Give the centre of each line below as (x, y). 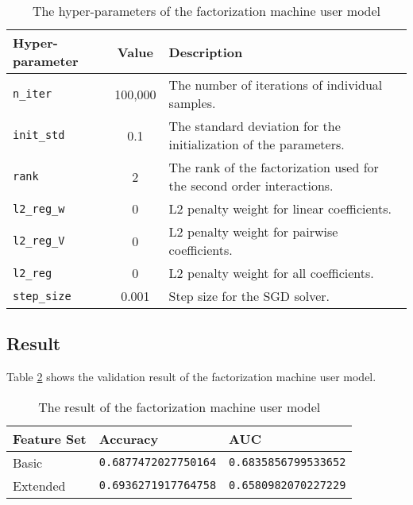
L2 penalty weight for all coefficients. (271, 273)
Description (206, 52)
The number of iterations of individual (276, 85)
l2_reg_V (39, 241)
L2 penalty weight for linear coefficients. (280, 208)
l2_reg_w (39, 208)
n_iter (33, 94)
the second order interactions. (251, 185)
